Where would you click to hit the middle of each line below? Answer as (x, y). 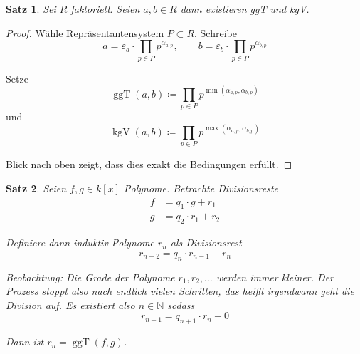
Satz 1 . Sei (31, 9)
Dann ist (25, 342)
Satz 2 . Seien (36, 188)
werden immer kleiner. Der (275, 277)
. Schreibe (216, 32)
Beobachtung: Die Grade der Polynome (90, 277)
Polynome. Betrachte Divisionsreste (201, 188)
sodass (181, 304)
